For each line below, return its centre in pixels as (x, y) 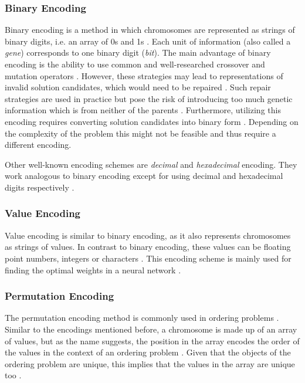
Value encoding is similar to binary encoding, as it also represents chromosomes (148, 235)
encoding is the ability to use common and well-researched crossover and (135, 64)
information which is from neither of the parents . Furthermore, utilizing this (143, 110)
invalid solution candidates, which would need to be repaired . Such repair (138, 87)
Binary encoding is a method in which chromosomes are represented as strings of (150, 30)
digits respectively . (40, 187)
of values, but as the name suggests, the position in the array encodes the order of (152, 340)
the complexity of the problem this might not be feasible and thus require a (140, 133)
